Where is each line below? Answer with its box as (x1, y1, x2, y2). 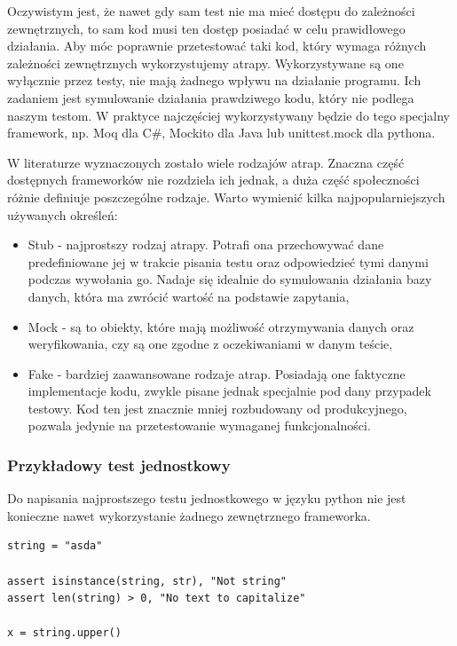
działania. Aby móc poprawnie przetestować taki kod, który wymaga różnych (7, 36, 427, 55)
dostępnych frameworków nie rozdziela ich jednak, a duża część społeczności (7, 170, 420, 189)
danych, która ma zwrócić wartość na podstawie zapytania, (28, 287, 350, 305)
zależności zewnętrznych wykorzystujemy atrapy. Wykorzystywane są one (7, 53, 404, 72)
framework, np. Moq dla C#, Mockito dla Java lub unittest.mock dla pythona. (7, 123, 436, 142)
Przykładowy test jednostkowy (7, 453, 231, 476)
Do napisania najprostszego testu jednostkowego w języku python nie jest (7, 489, 406, 508)
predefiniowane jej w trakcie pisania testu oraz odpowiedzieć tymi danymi (28, 252, 429, 271)
